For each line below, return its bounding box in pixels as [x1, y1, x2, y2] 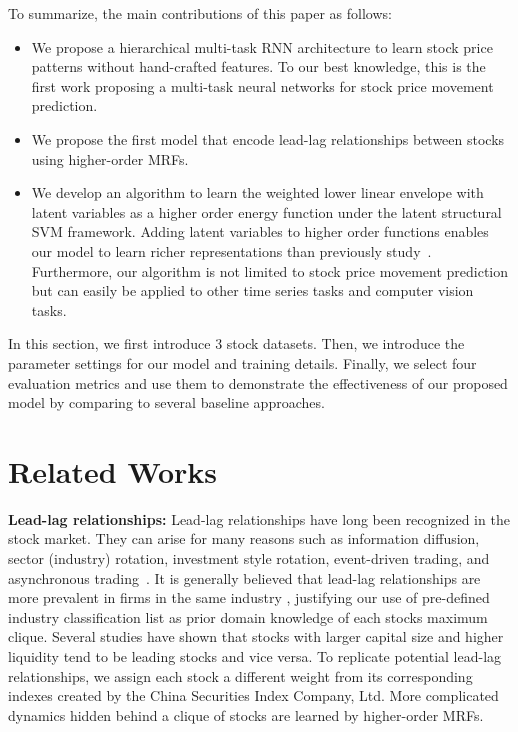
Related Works [8, 450, 218, 491]
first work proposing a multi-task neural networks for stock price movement [31, 75, 494, 96]
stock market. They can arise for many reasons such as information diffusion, [8, 528, 480, 549]
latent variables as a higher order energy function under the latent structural [31, 201, 502, 222]
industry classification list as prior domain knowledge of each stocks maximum [8, 606, 488, 627]
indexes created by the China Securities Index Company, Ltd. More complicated [8, 685, 499, 706]
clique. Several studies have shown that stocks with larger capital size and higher [8, 626, 504, 647]
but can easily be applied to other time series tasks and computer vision [31, 280, 474, 301]
